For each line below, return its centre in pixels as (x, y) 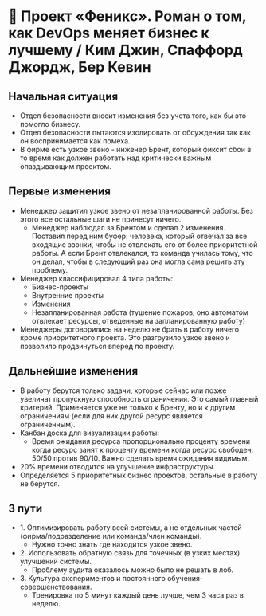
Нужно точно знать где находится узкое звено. (112, 544)
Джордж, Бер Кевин (80, 67)
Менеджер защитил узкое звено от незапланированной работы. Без (136, 210)
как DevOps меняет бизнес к (109, 33)
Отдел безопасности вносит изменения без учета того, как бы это (133, 116)
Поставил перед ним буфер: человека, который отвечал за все (139, 236)
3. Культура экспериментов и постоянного (92, 579)
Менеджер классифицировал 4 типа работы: (96, 278)
